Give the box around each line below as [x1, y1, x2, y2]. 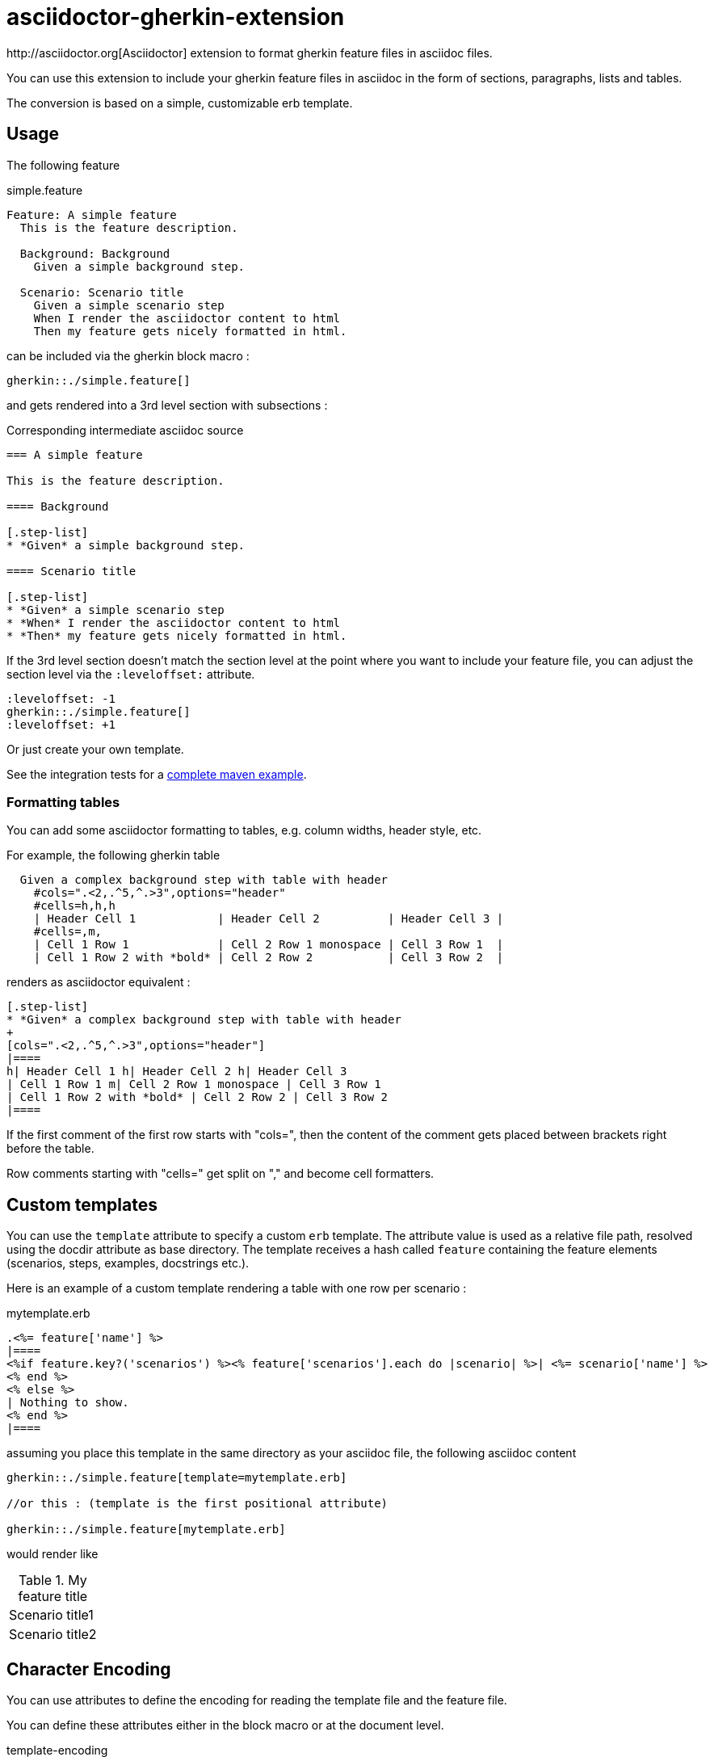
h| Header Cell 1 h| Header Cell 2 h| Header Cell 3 [6, 1065, 347, 1078]
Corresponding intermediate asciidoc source [6, 422, 244, 437]
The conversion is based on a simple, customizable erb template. [6, 95, 353, 110]
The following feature [6, 158, 120, 172]
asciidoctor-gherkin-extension [6, 3, 345, 31]
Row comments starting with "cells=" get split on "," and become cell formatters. [6, 1166, 435, 1181]
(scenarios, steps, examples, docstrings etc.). [6, 1256, 250, 1271]
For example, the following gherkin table [6, 848, 220, 863]
